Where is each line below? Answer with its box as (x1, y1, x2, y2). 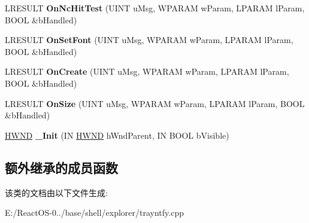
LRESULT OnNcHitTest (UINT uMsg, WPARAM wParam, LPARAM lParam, (5, 2, 305, 14)
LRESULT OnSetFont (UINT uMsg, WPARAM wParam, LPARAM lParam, (5, 33, 293, 46)
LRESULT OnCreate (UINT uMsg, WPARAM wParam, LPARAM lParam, (5, 65, 289, 78)
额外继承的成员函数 (5, 158, 118, 176)
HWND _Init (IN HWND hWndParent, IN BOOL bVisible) (5, 129, 229, 141)
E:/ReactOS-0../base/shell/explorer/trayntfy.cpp (5, 206, 184, 219)
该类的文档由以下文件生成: (5, 186, 108, 198)
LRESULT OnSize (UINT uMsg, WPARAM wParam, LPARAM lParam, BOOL (5, 97, 305, 109)
